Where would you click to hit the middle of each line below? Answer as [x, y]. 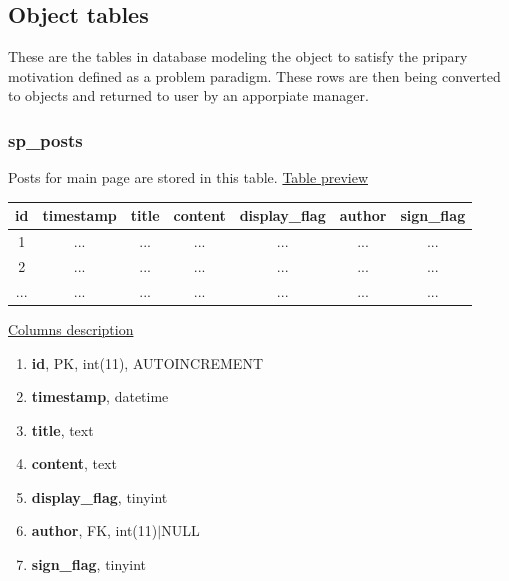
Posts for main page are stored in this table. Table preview [188, 177]
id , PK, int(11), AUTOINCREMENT [147, 362]
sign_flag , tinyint [89, 564]
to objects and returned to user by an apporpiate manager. [188, 95]
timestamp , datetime [100, 396]
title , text [62, 429]
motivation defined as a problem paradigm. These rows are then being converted [254, 75]
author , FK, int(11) [94, 530]
